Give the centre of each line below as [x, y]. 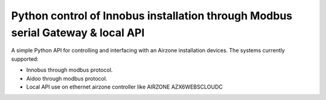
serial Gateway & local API [78, 33]
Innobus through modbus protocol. [69, 70]
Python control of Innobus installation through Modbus [152, 16]
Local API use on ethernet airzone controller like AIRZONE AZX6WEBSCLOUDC [124, 87]
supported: [25, 59]
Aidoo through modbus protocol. [67, 78]
